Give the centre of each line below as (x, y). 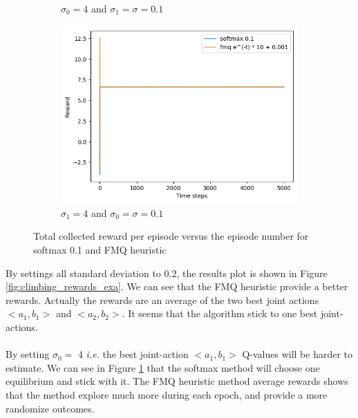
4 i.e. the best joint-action (133, 354)
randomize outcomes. (50, 408)
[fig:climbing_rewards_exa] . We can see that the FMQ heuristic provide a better (177, 286)
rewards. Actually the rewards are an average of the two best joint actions (162, 300)
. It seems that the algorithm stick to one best (220, 313)
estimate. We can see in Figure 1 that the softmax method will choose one (163, 367)
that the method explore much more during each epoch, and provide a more (167, 395)
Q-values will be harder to (298, 354)
